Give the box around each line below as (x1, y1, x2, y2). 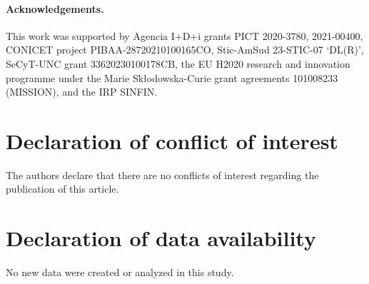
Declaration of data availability (6, 223, 316, 253)
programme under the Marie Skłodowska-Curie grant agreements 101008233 (6, 70, 338, 85)
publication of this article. (6, 181, 119, 196)
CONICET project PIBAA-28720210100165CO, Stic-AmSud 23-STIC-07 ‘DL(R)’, (6, 42, 364, 57)
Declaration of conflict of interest (6, 126, 338, 155)
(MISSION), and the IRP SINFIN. (6, 84, 158, 99)
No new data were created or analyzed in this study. (6, 265, 234, 280)
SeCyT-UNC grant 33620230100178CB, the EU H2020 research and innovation (6, 56, 350, 71)
